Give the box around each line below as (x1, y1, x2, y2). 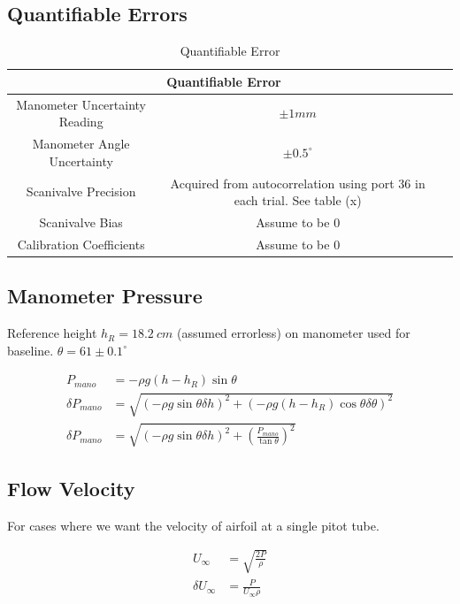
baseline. (7, 340, 54, 359)
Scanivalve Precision (26, 182, 136, 201)
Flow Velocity (7, 474, 135, 501)
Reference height (7, 324, 97, 342)
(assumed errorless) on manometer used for (176, 324, 410, 342)
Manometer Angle (32, 134, 130, 153)
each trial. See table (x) (234, 191, 362, 210)
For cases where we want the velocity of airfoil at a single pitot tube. (7, 516, 379, 534)
